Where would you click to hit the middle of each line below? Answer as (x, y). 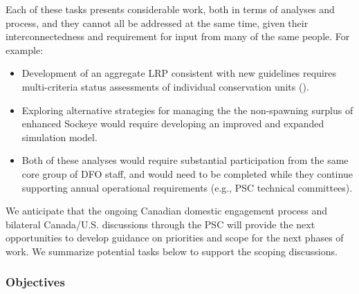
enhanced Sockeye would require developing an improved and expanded (173, 123)
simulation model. (59, 137)
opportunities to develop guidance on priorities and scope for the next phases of (175, 238)
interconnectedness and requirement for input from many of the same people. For (178, 36)
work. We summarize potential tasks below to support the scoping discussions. (172, 251)
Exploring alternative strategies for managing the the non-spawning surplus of (187, 110)
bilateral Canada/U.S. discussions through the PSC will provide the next (160, 224)
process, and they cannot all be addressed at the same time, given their (157, 22)
